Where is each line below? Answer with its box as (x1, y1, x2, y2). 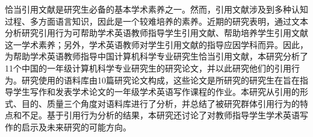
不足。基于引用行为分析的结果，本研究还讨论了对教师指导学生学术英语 (21, 109, 300, 121)
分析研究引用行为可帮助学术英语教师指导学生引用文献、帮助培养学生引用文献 (5, 26, 308, 39)
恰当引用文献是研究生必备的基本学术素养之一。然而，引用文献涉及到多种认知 (5, 3, 308, 15)
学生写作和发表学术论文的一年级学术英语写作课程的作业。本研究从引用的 (13, 85, 300, 98)
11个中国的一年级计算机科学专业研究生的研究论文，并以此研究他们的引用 (5, 61, 291, 74)
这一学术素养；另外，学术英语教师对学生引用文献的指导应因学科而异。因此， (5, 38, 308, 50)
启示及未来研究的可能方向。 (21, 120, 131, 133)
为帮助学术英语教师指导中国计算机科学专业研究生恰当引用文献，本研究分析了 (5, 50, 308, 62)
